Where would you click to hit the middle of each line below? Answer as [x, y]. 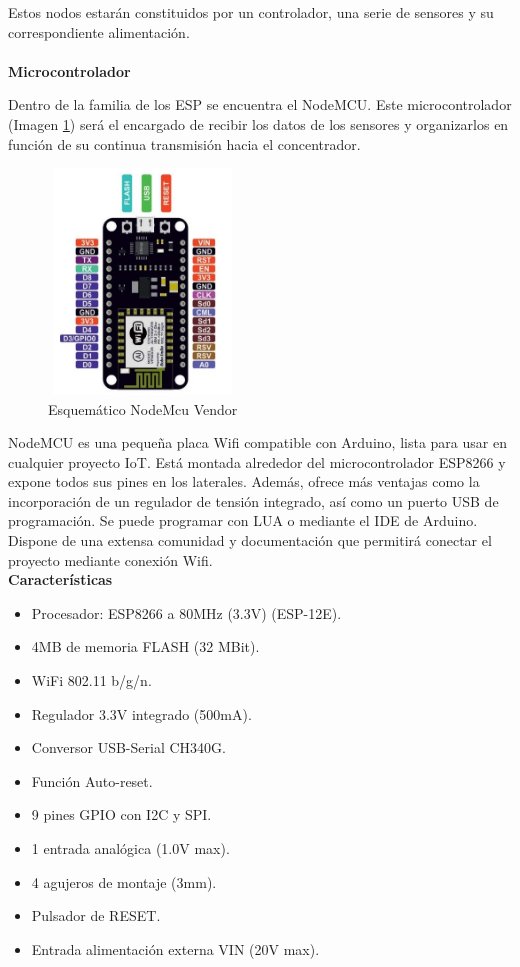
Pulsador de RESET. [96, 915]
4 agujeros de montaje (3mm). [124, 881]
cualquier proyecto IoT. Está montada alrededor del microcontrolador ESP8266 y [257, 461]
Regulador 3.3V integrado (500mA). [141, 713]
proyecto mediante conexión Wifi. [110, 559]
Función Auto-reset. [92, 780]
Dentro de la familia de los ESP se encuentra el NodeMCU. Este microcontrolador [260, 104]
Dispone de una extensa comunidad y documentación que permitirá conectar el [250, 540]
